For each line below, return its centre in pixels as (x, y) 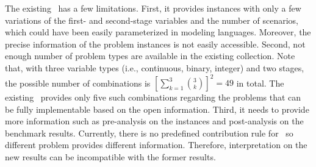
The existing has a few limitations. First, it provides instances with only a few (153, 8)
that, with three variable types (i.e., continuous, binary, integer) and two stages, (155, 67)
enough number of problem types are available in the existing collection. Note (150, 56)
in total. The (260, 83)
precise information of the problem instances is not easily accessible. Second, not (155, 44)
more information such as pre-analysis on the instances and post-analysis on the (154, 121)
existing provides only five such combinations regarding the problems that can (153, 97)
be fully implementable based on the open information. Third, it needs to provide (157, 109)
